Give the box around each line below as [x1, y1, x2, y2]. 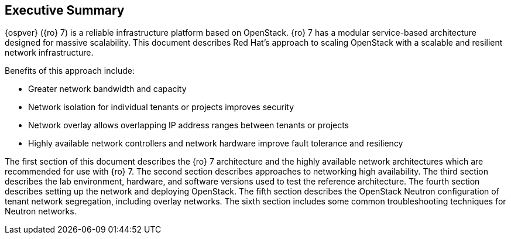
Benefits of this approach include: [5, 66, 135, 76]
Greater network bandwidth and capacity [28, 84, 187, 94]
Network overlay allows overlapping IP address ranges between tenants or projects [28, 120, 349, 131]
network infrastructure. [5, 47, 94, 58]
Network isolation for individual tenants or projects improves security [28, 102, 294, 112]
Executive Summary [5, 3, 125, 18]
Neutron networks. [5, 206, 77, 217]
